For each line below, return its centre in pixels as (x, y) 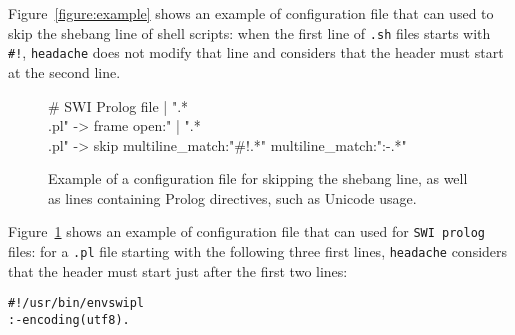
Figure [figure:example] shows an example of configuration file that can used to (251, 13)
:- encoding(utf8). (69, 320)
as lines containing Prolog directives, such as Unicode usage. (232, 197)
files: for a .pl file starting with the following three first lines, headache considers (258, 251)
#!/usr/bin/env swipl (76, 303)
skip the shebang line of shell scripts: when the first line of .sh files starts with (249, 32)
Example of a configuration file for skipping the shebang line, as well (258, 178)
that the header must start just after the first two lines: (178, 270)
